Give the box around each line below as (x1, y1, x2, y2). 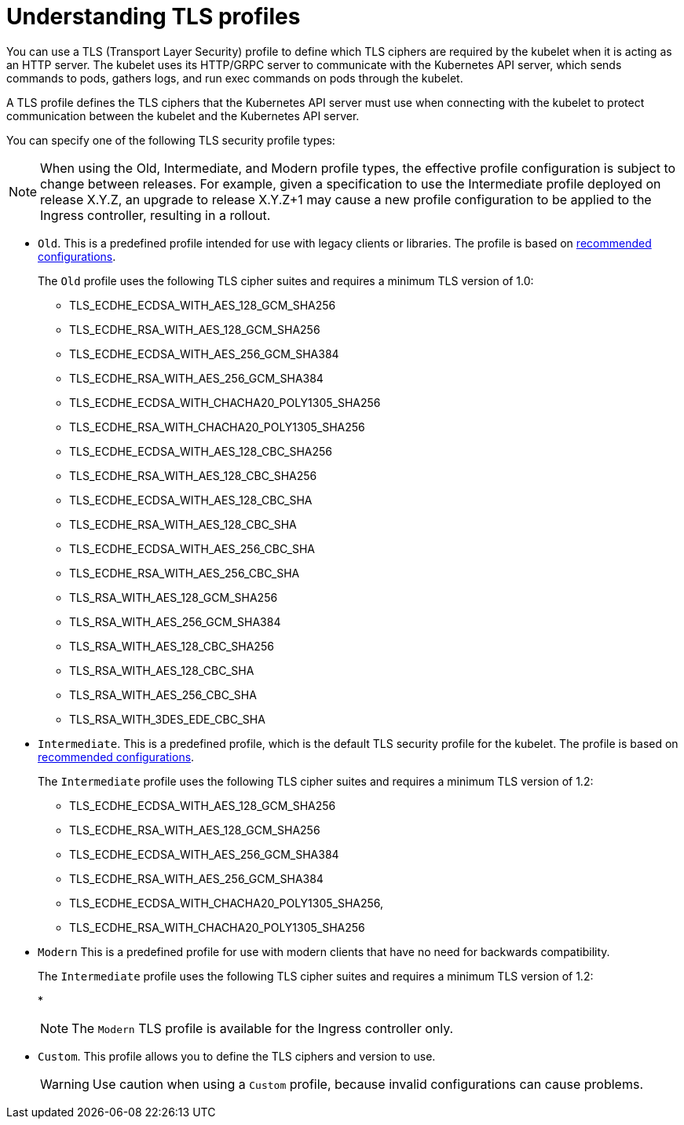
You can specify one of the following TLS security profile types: (6, 133, 335, 147)
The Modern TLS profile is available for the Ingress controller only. (71, 1020, 454, 1036)
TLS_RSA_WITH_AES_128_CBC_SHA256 (69, 639, 274, 653)
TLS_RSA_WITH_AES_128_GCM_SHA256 (69, 590, 278, 604)
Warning (40, 1076, 90, 1092)
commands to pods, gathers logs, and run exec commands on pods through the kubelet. (6, 71, 463, 85)
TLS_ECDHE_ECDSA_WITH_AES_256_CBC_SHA (69, 541, 316, 555)
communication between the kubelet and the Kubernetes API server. (6, 108, 360, 123)
